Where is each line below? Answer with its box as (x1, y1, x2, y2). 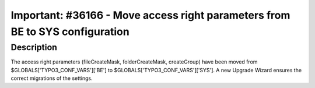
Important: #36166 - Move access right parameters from (10, 9, 290, 22)
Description (10, 42, 58, 52)
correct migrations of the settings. (10, 75, 93, 82)
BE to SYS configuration (10, 25, 129, 38)
